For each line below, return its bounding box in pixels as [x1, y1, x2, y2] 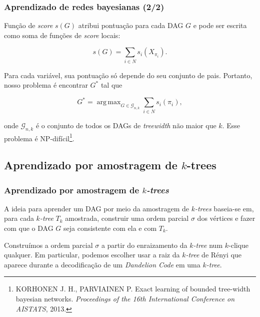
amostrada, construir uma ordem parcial [65, 213, 189, 223]
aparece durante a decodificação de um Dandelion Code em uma [4, 259, 200, 269]
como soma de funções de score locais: [4, 30, 120, 40]
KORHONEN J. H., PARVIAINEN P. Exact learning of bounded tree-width [15, 283, 250, 294]
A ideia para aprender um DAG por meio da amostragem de [4, 203, 189, 213]
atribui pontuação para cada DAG [78, 20, 183, 31]
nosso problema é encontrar [4, 80, 88, 90]
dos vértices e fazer [197, 213, 255, 223]
